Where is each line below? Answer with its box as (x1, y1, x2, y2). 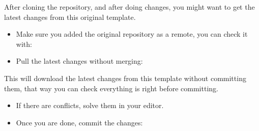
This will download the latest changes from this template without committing (4, 72, 246, 83)
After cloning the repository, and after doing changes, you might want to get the (4, 2, 255, 12)
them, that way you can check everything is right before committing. (4, 83, 218, 93)
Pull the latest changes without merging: (16, 56, 143, 66)
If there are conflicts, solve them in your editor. (16, 100, 164, 111)
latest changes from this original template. (4, 11, 136, 22)
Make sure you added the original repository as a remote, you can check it (16, 29, 248, 39)
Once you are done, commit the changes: (16, 117, 143, 127)
